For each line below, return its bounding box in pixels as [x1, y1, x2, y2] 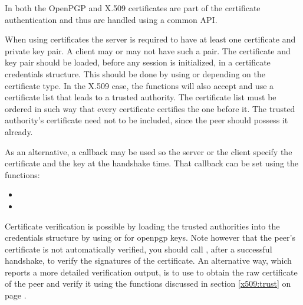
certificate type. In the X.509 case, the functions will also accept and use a [5, 79, 274, 91]
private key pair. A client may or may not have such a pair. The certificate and [5, 44, 291, 57]
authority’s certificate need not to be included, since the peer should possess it [5, 114, 288, 126]
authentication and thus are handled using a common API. [5, 13, 218, 25]
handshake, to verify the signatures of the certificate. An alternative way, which [5, 254, 292, 267]
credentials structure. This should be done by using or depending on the [5, 67, 265, 80]
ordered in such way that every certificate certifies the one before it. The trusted [5, 102, 295, 114]
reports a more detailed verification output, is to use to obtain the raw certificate [5, 265, 298, 278]
